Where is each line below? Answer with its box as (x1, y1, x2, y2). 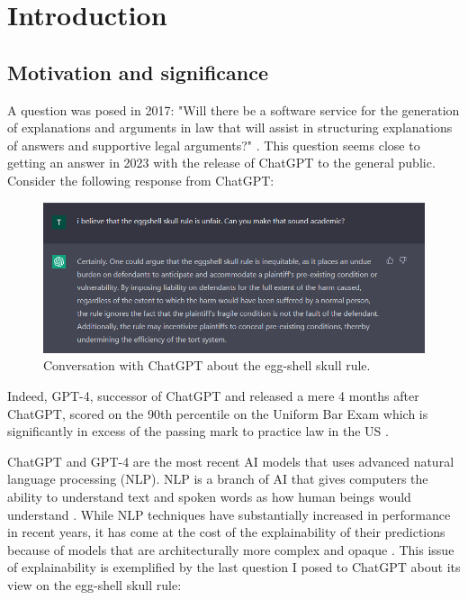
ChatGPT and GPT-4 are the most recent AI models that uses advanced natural (7, 451, 454, 470)
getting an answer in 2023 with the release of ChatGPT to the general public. (7, 153, 436, 172)
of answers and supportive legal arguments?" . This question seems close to (7, 135, 420, 154)
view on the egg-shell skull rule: (7, 575, 182, 594)
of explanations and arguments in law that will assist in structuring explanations (7, 118, 453, 137)
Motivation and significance (7, 58, 269, 86)
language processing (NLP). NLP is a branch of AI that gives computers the (7, 469, 428, 488)
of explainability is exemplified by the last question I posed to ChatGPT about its (7, 558, 461, 577)
